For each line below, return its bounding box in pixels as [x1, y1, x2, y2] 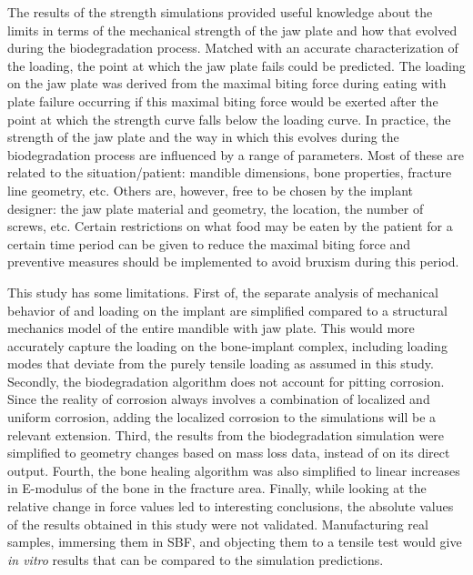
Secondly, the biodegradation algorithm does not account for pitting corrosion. [7, 371, 445, 390]
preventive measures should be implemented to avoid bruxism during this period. [7, 252, 459, 271]
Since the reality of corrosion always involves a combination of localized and [7, 389, 430, 409]
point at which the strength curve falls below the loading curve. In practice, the [7, 109, 451, 128]
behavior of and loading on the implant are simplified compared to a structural [7, 300, 448, 319]
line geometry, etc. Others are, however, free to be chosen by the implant [7, 180, 413, 199]
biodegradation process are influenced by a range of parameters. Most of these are [7, 145, 464, 164]
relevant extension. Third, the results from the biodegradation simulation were [7, 425, 445, 444]
